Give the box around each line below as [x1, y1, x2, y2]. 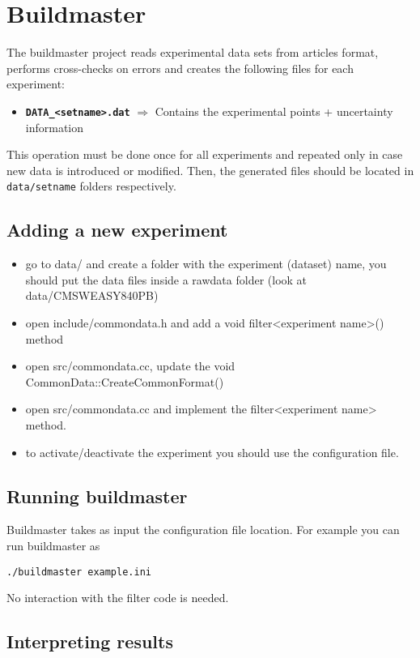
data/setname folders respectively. [6, 177, 176, 194]
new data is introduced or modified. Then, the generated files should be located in [6, 161, 414, 178]
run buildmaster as [6, 536, 100, 553]
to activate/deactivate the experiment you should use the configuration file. [25, 443, 399, 460]
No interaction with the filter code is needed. [6, 589, 229, 606]
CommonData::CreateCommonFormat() [25, 373, 224, 390]
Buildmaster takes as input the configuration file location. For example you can [6, 521, 400, 538]
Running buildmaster [6, 483, 188, 508]
